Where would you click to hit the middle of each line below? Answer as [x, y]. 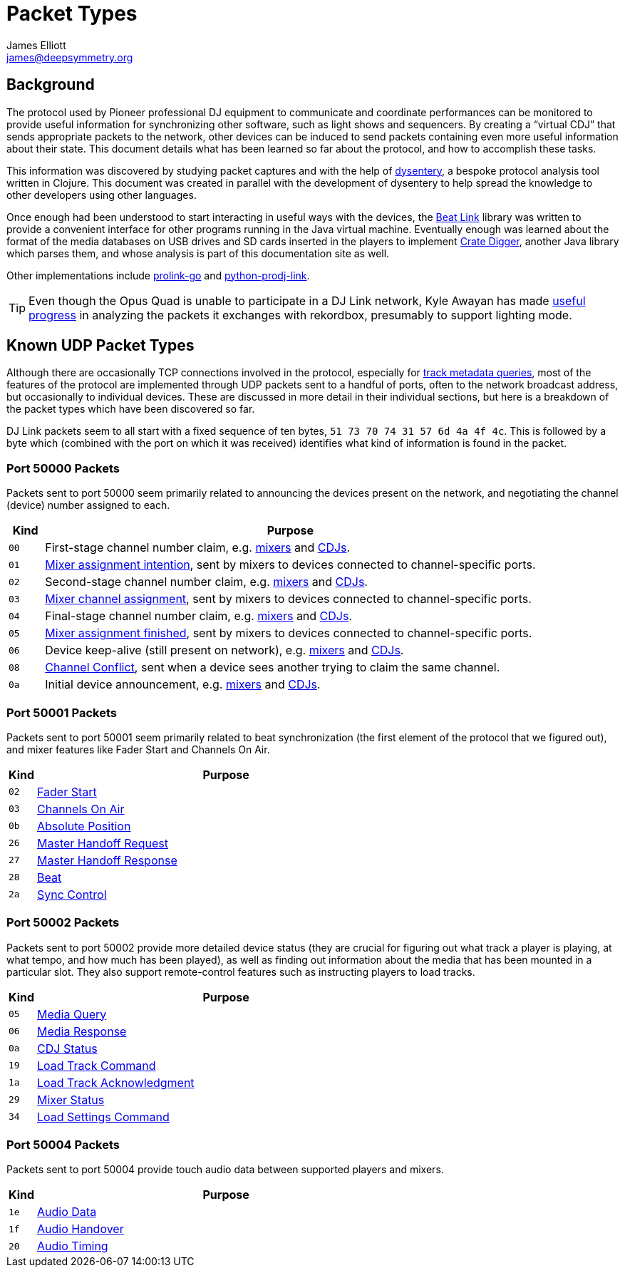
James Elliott [36, 45]
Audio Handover [81, 1229]
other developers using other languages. [102, 195]
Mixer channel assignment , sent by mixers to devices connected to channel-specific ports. [288, 599]
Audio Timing [73, 1246]
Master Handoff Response [107, 860]
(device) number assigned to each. [88, 505]
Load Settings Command [103, 1117]
